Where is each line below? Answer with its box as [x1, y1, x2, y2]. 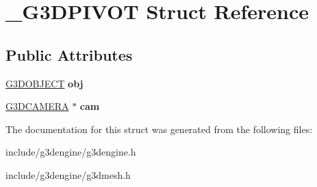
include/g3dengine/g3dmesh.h [5, 167, 131, 182]
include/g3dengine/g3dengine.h [5, 145, 136, 159]
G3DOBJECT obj [5, 76, 84, 90]
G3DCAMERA [5, 99, 69, 113]
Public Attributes [5, 44, 133, 65]
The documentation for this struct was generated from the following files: [5, 121, 313, 136]
